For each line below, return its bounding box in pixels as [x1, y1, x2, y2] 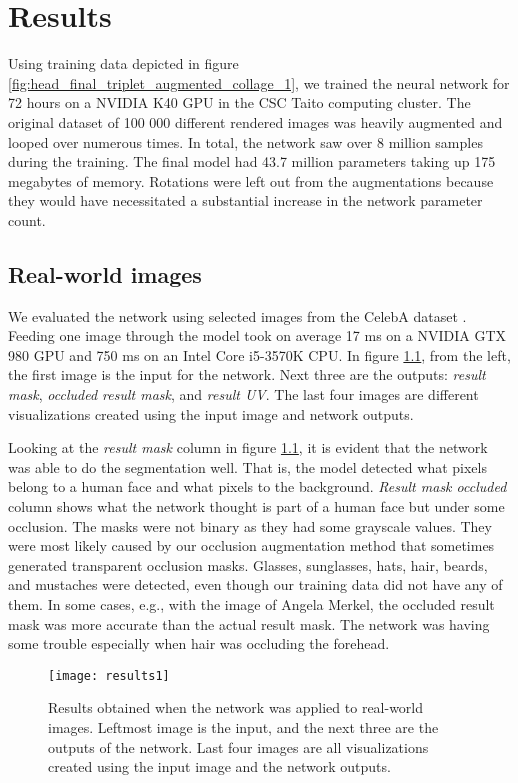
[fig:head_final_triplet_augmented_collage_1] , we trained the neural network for [8, 72, 510, 93]
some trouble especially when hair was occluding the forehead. [8, 633, 390, 654]
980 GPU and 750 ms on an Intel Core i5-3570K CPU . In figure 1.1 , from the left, [8, 344, 511, 365]
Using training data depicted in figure [8, 53, 239, 74]
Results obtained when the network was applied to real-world [48, 697, 424, 718]
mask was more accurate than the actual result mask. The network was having [8, 613, 490, 634]
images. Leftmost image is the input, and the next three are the [48, 717, 439, 738]
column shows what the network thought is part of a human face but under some [8, 496, 505, 517]
